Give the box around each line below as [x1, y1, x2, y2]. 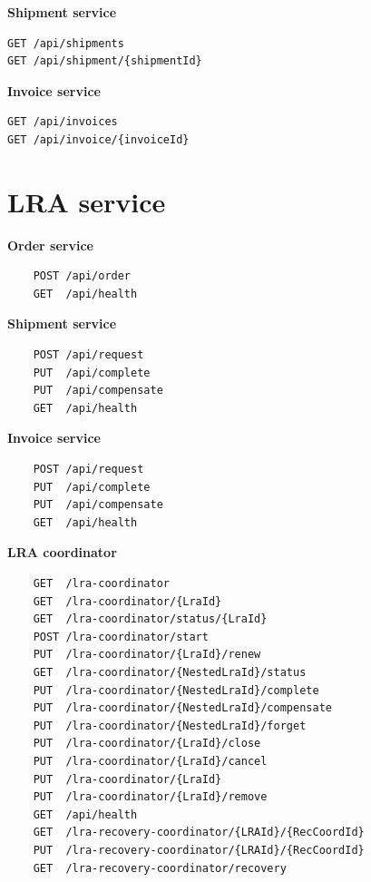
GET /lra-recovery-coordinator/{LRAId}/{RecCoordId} [33, 826, 365, 839]
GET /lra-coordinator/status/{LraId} [33, 612, 268, 626]
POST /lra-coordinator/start [33, 630, 209, 643]
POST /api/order [33, 269, 132, 283]
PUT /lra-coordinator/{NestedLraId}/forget [33, 719, 307, 732]
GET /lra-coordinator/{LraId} [33, 594, 222, 608]
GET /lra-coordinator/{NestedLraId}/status [33, 665, 307, 679]
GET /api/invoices [7, 115, 118, 129]
